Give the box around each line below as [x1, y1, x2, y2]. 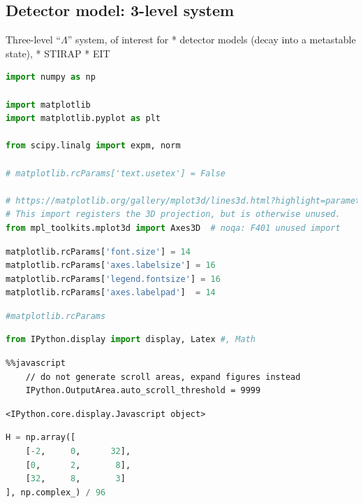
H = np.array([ [6, 432, 76, 443]
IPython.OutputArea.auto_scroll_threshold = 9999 [25, 385, 261, 396]
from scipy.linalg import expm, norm [6, 141, 181, 151]
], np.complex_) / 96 [6, 487, 106, 497]
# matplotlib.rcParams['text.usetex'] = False [6, 168, 225, 178]
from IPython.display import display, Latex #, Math [6, 334, 255, 345]
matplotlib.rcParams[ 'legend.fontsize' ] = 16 [6, 274, 221, 284]
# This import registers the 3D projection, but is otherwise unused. [6, 209, 341, 220]
